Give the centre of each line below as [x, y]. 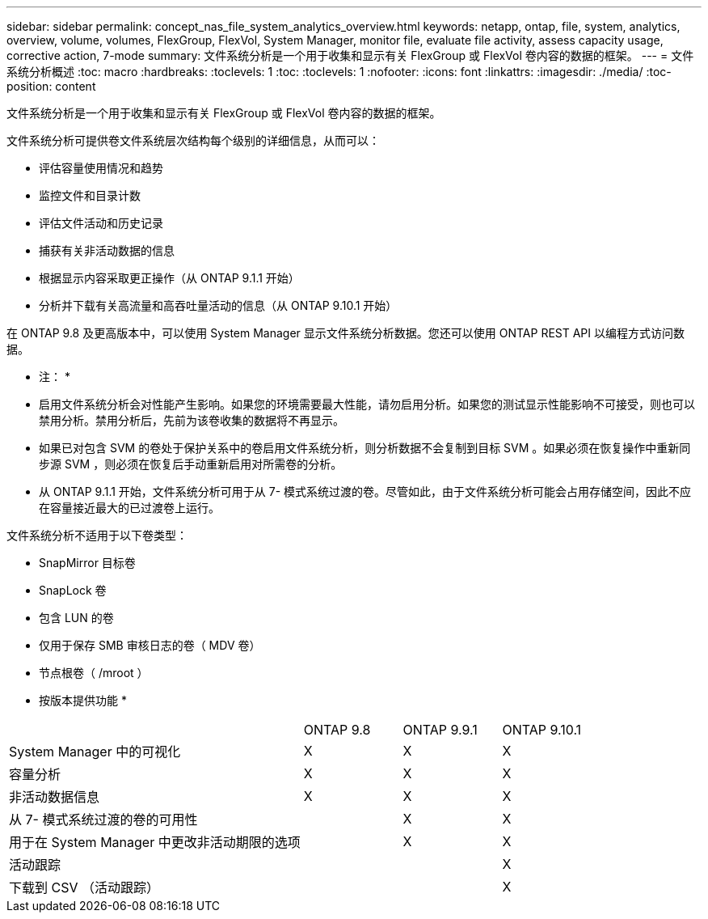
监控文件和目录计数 [90, 195]
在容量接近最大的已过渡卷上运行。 [129, 508]
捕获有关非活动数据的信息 [107, 250]
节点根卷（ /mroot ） [94, 673]
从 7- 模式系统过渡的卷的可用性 [103, 819]
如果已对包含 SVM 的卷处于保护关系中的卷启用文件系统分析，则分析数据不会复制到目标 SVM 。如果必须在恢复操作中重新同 [365, 448]
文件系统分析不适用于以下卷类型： [97, 535]
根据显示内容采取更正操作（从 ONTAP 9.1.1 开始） [169, 278]
